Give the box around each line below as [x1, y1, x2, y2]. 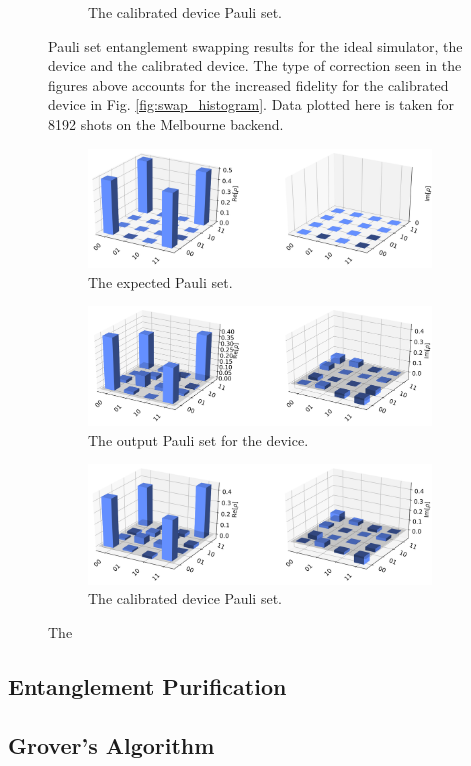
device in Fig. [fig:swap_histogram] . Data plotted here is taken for [48, 94, 454, 115]
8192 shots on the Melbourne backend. [48, 113, 284, 134]
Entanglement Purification [8, 670, 287, 701]
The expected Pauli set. [88, 271, 233, 292]
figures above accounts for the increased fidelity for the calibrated [48, 74, 449, 95]
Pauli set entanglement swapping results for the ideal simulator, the [48, 35, 463, 56]
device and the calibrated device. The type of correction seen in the [48, 55, 462, 76]
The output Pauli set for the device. [88, 429, 309, 450]
